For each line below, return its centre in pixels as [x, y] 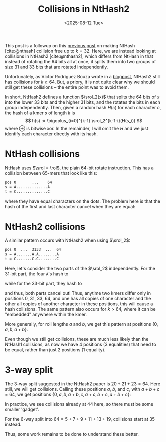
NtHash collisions [42, 154]
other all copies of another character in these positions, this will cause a [79, 304]
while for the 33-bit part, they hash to [44, 284]
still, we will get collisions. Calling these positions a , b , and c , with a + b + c [82, 389]
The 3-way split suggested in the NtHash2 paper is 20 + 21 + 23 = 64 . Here [83, 384]
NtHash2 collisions [45, 227]
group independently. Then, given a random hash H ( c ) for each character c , [83, 107]
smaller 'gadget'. [22, 409]
